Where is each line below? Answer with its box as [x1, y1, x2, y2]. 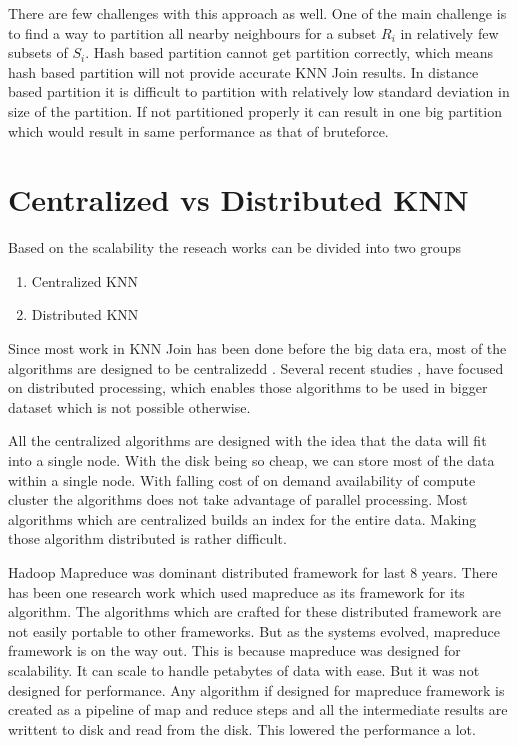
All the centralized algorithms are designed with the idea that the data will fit [8, 430, 487, 451]
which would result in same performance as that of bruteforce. [8, 120, 389, 141]
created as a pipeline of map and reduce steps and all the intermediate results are [8, 699, 508, 720]
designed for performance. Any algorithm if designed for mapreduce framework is [8, 679, 505, 700]
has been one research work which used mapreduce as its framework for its [8, 581, 465, 602]
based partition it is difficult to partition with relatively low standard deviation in [8, 81, 510, 102]
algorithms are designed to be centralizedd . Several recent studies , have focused [8, 357, 504, 378]
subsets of [8, 42, 68, 63]
